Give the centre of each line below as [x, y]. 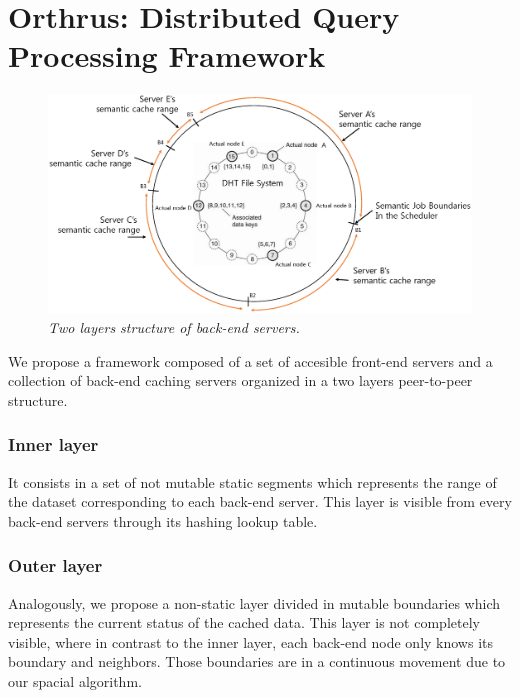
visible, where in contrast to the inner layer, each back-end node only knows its [251, 641]
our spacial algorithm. [75, 680]
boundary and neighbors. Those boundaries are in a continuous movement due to [257, 661]
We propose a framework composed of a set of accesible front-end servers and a [250, 360]
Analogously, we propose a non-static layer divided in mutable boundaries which [254, 602]
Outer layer [55, 565]
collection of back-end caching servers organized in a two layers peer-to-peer [240, 380]
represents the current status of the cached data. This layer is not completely [244, 622]
